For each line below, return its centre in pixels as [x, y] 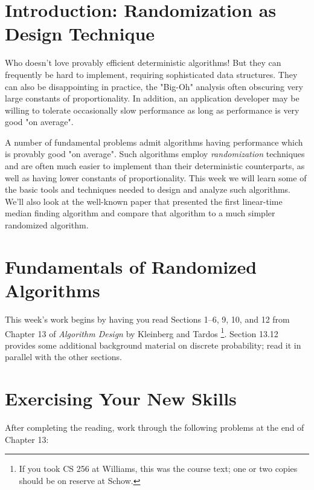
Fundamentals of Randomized [131, 266]
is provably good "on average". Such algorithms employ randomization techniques [155, 154]
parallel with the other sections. [63, 357]
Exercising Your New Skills [121, 398]
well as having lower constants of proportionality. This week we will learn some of [156, 177]
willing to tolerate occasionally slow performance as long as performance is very [152, 110]
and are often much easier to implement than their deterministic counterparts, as [155, 166]
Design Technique [80, 34]
